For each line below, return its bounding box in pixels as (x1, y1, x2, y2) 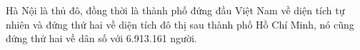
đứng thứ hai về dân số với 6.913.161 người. (6, 31, 197, 46)
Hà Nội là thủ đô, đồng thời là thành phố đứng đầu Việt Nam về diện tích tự (6, 3, 345, 17)
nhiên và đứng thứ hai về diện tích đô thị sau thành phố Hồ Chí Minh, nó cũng (6, 16, 354, 31)
